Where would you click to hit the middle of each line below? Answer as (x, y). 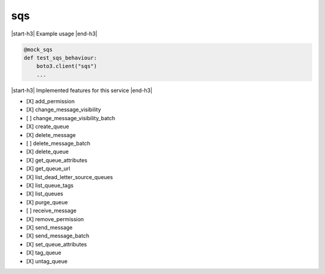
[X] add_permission (51, 102)
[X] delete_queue (48, 152)
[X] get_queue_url (48, 169)
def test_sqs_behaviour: (60, 58)
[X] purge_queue (47, 202)
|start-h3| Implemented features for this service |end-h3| (82, 90)
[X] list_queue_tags (50, 185)
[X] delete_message (51, 135)
